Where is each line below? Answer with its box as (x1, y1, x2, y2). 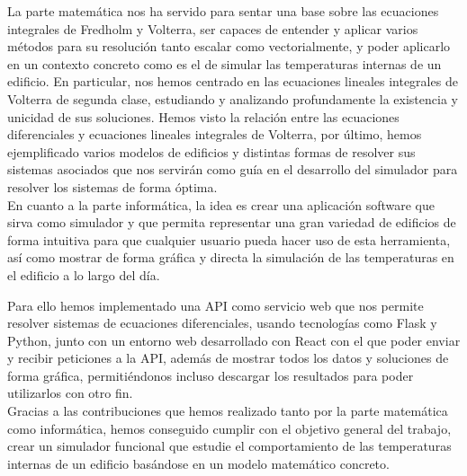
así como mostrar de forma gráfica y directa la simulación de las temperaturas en (7, 248, 454, 267)
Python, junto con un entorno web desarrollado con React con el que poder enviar (7, 331, 461, 349)
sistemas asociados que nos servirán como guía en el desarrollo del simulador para (7, 160, 458, 179)
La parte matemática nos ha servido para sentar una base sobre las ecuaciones (7, 2, 439, 20)
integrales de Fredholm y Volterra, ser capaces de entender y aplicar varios (7, 19, 418, 38)
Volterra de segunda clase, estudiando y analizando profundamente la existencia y (7, 89, 458, 108)
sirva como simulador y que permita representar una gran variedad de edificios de (7, 213, 456, 232)
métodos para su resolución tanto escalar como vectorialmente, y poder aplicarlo (7, 37, 451, 56)
